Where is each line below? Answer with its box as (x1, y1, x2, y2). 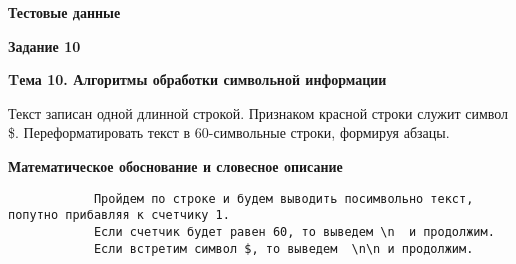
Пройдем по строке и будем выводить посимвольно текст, (93, 191, 474, 206)
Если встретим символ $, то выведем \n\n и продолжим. (93, 241, 474, 256)
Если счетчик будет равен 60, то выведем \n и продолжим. (93, 224, 495, 239)
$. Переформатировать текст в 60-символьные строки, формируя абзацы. (8, 122, 450, 143)
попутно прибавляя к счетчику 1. (8, 208, 230, 223)
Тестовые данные (8, 2, 121, 22)
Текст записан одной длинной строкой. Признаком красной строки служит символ (8, 102, 509, 123)
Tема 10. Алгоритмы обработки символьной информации (8, 69, 387, 90)
